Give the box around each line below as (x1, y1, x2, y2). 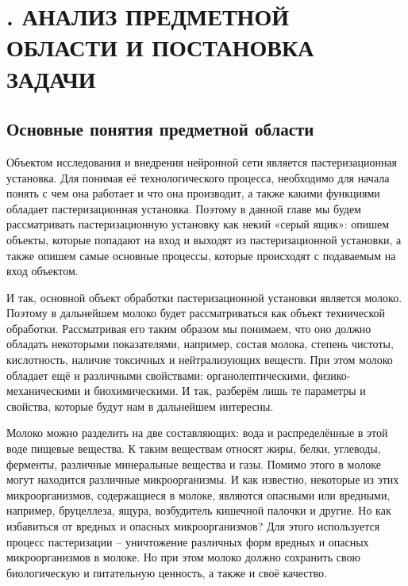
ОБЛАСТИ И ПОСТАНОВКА (6, 31, 314, 63)
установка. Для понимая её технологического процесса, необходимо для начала (6, 169, 390, 186)
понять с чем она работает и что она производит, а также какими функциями (6, 185, 380, 201)
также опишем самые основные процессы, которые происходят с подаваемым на (6, 247, 396, 263)
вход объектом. (6, 262, 79, 279)
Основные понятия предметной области (6, 117, 314, 141)
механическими (6, 382, 81, 399)
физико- (313, 366, 351, 383)
